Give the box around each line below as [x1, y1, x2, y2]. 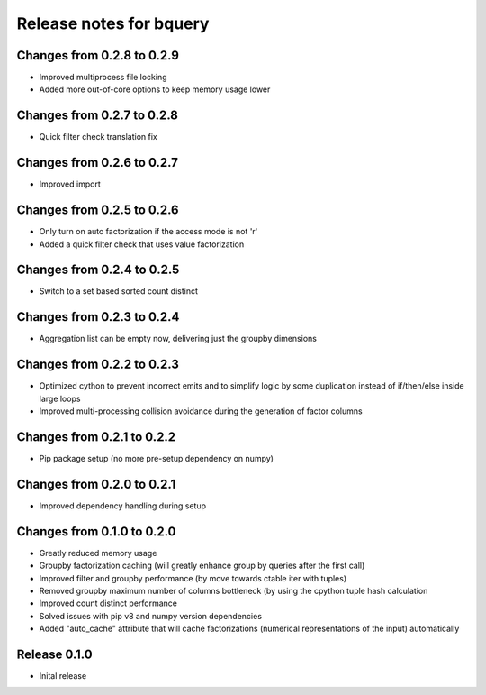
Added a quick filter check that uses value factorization [39, 239, 245, 250]
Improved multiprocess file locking [39, 72, 167, 83]
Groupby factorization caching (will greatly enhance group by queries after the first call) [39, 560, 365, 572]
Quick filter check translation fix [39, 132, 157, 142]
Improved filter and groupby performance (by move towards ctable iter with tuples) [39, 572, 347, 583]
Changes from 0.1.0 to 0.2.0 [16, 524, 176, 539]
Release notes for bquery [16, 14, 210, 33]
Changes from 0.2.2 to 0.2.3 [16, 357, 180, 372]
